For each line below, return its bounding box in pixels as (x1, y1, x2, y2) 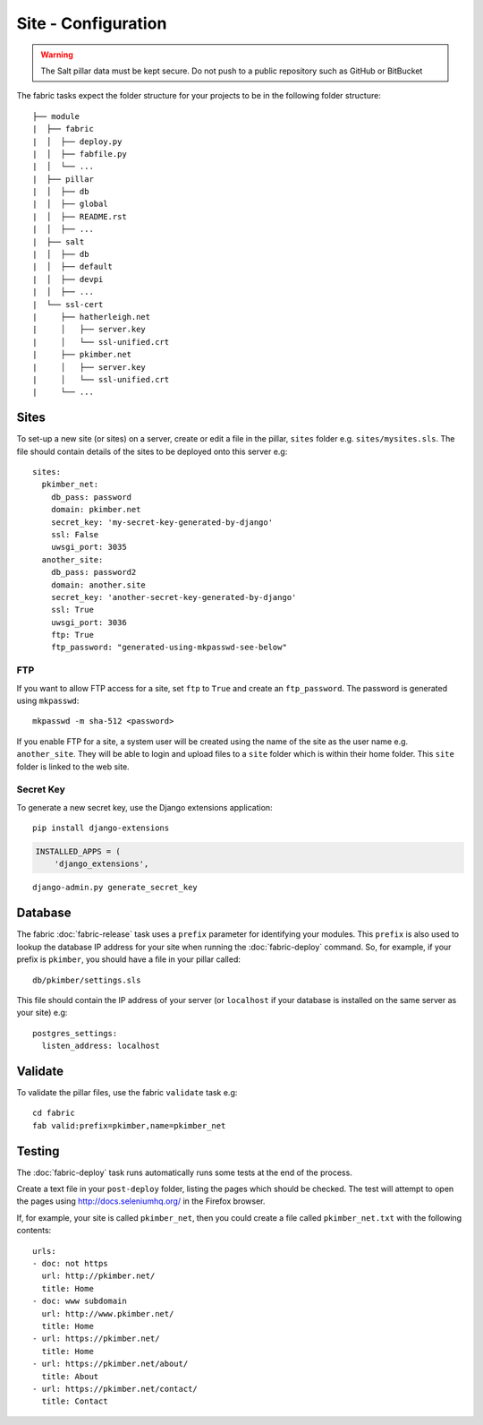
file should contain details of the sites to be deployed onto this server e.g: (16, 446, 288, 457)
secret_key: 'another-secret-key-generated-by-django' (50, 592, 297, 602)
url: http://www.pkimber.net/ (41, 1309, 174, 1318)
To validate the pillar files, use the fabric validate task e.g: (16, 1087, 238, 1097)
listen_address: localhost (41, 1041, 160, 1052)
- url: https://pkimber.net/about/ (32, 1359, 189, 1369)
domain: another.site (50, 579, 147, 590)
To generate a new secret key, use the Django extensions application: (16, 802, 273, 812)
